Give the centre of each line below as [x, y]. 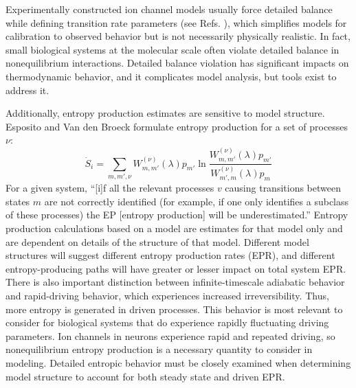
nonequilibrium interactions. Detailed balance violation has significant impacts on [177, 63]
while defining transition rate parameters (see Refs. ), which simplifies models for [176, 22]
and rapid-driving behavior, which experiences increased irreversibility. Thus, [167, 296]
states [18, 201]
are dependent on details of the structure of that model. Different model [157, 241]
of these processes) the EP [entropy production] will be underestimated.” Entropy [177, 215]
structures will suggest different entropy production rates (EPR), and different [170, 255]
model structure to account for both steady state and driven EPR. [145, 376]
